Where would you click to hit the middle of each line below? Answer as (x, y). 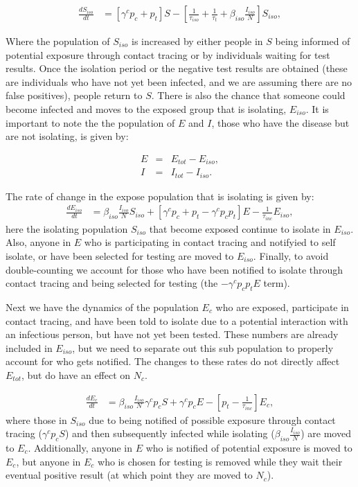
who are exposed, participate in (282, 307)
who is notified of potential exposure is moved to (249, 448)
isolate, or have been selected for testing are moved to (120, 256)
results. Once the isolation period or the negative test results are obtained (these (177, 68)
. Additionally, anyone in (80, 448)
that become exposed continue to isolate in (240, 228)
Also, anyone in (38, 242)
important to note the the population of (90, 122)
